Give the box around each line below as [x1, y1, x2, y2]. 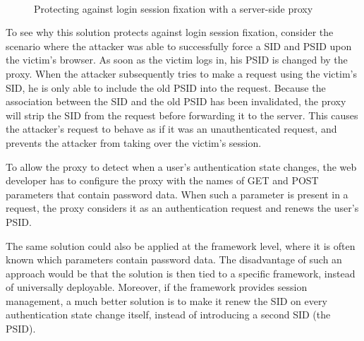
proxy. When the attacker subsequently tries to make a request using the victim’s [6, 66, 357, 80]
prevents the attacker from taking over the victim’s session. [6, 135, 262, 150]
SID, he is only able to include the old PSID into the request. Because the [6, 80, 326, 95]
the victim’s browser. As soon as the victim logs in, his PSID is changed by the [6, 52, 348, 67]
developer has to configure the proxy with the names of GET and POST [6, 173, 319, 188]
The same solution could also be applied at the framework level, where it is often [6, 238, 356, 253]
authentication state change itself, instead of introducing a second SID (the [6, 307, 331, 322]
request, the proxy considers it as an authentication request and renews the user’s [6, 201, 359, 215]
